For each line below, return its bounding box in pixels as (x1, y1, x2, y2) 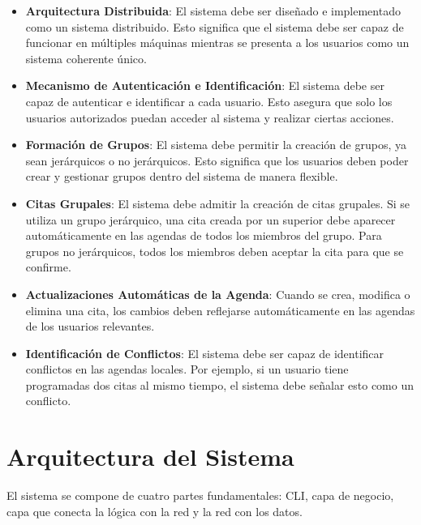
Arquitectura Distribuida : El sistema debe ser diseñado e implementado (25, 2, 401, 19)
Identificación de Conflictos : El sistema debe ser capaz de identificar (25, 344, 384, 361)
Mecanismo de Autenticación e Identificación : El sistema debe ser (25, 77, 384, 94)
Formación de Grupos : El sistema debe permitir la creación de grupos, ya (25, 136, 406, 153)
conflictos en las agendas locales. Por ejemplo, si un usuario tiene (25, 361, 349, 378)
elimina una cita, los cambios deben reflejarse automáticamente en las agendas (25, 301, 415, 318)
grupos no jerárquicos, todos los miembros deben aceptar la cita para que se (25, 242, 404, 259)
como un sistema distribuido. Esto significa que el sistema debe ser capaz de (25, 18, 404, 35)
